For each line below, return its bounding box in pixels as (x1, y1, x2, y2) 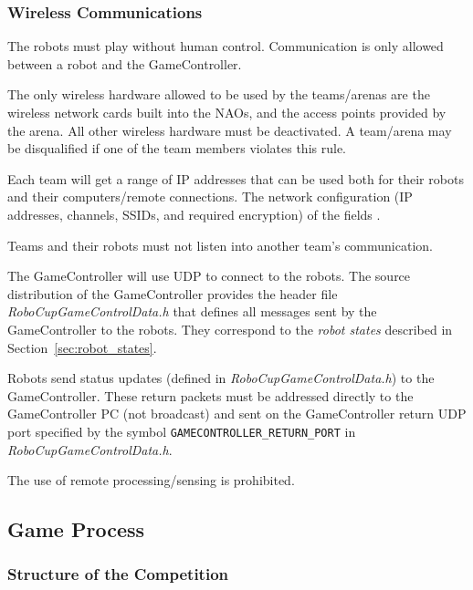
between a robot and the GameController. (7, 54, 242, 73)
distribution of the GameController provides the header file (7, 284, 338, 303)
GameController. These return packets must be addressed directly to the (7, 386, 414, 405)
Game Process (7, 515, 145, 543)
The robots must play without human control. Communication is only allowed (7, 36, 444, 56)
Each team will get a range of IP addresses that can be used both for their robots (7, 169, 464, 188)
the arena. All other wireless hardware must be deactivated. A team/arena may (7, 120, 452, 140)
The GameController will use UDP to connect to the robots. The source (7, 266, 411, 285)
